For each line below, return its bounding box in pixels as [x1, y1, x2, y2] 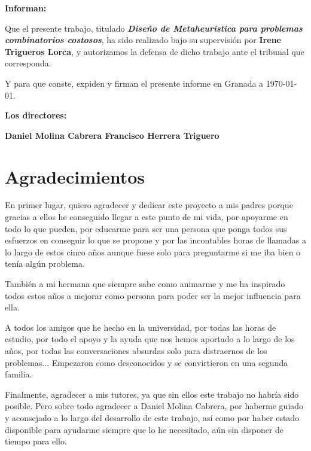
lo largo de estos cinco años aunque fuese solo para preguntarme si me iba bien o [5, 245, 301, 258]
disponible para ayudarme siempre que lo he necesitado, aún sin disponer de [5, 423, 284, 435]
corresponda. [5, 57, 51, 69]
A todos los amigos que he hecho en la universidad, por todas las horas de [5, 321, 276, 333]
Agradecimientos [5, 164, 145, 188]
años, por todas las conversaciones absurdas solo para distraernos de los [5, 345, 267, 356]
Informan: [5, 2, 47, 14]
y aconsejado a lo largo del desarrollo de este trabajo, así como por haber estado [5, 411, 300, 423]
